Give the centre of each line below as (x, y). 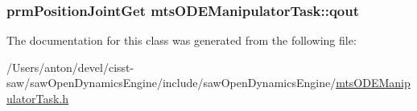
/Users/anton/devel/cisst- (70, 67)
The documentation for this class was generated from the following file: (182, 40)
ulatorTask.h (38, 98)
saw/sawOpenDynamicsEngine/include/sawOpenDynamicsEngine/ (171, 83)
